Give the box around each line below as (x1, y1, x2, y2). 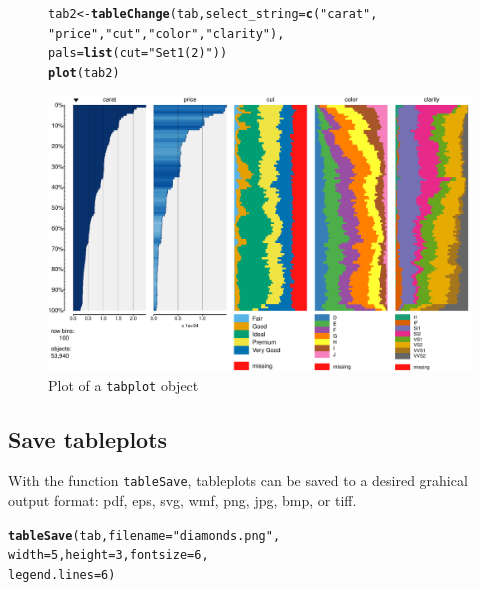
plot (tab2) (48, 65, 120, 80)
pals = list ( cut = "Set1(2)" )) (48, 46, 228, 61)
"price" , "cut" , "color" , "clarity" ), (48, 26, 285, 41)
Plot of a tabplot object (48, 374, 199, 395)
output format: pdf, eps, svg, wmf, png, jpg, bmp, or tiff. (8, 490, 357, 511)
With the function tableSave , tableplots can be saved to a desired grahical (8, 470, 468, 491)
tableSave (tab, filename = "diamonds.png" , (8, 528, 281, 543)
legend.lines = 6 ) (8, 567, 116, 582)
